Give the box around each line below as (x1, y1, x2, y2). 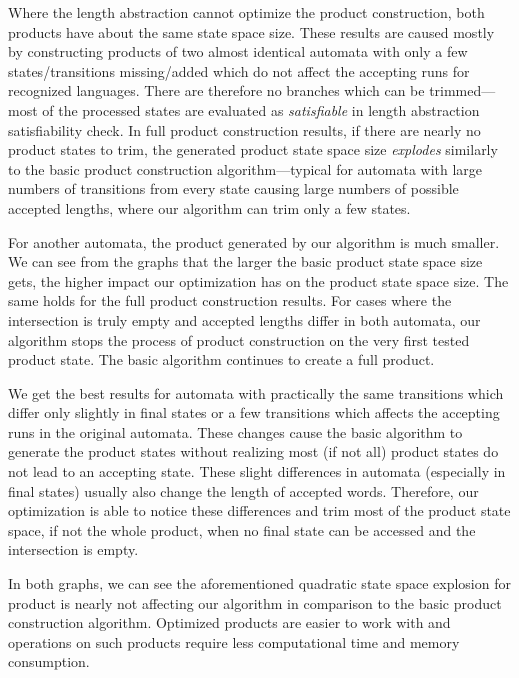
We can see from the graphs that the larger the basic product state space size (8, 251, 483, 272)
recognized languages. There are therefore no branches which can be (8, 80, 425, 101)
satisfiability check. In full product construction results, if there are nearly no (8, 119, 481, 140)
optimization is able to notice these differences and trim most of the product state (8, 500, 511, 521)
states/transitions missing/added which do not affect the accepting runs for (8, 60, 470, 81)
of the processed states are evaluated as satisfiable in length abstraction (42, 99, 480, 120)
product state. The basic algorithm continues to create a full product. (8, 349, 435, 370)
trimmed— (429, 80, 496, 101)
